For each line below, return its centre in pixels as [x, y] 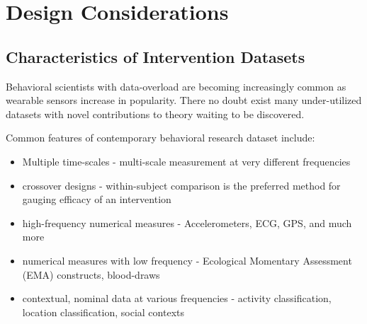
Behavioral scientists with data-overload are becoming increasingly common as [176, 86]
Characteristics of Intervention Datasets [156, 56]
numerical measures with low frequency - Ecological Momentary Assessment [187, 260]
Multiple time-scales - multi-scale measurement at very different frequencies [186, 161]
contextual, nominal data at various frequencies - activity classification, [177, 298]
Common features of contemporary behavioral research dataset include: [160, 138]
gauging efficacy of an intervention [97, 199]
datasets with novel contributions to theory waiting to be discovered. [155, 114]
